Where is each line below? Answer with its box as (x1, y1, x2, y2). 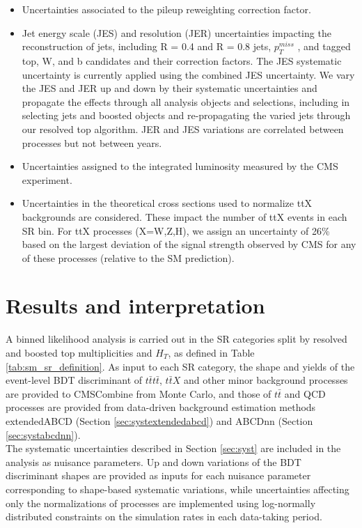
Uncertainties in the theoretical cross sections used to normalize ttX (22, 196, 313, 210)
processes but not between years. (22, 135, 162, 150)
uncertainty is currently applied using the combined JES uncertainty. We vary (22, 67, 355, 81)
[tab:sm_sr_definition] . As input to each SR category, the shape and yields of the (6, 359, 355, 373)
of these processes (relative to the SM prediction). (22, 250, 235, 265)
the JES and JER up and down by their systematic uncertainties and (22, 81, 317, 95)
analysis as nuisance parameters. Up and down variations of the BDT (6, 454, 301, 469)
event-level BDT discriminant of (6, 373, 143, 387)
